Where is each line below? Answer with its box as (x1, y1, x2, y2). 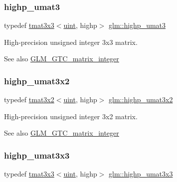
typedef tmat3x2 (4, 94, 54, 105)
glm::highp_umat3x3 (109, 169, 173, 179)
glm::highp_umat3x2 (109, 94, 173, 105)
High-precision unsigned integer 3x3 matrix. (4, 36, 138, 47)
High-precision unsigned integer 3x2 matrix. (4, 111, 138, 121)
